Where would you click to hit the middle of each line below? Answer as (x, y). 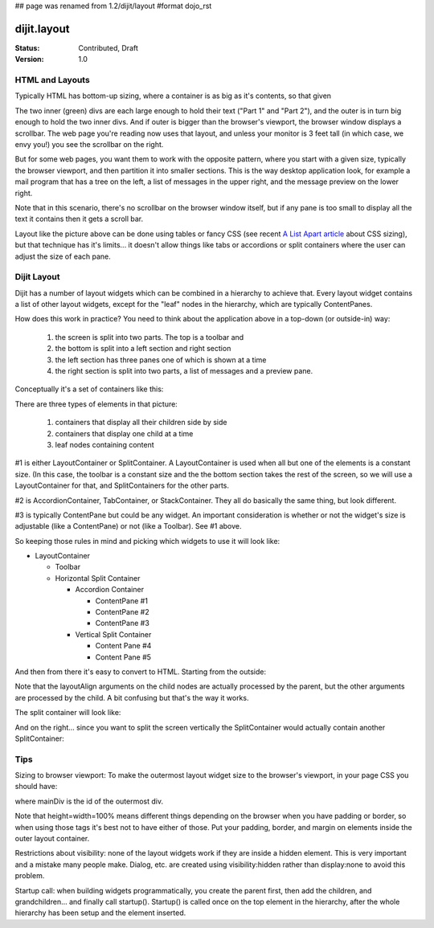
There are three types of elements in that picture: (96, 404)
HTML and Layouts (52, 80)
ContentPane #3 (123, 623)
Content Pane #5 (123, 657)
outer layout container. (52, 839)
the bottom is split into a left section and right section (143, 349)
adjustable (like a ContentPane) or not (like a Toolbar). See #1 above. (128, 526)
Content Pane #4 (123, 646)
